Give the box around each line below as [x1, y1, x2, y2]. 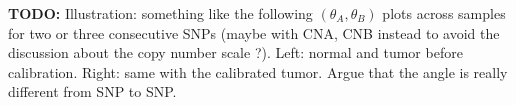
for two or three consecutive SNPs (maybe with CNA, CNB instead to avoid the [8, 22, 500, 43]
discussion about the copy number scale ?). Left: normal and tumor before [8, 42, 463, 63]
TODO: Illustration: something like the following [8, 3, 313, 23]
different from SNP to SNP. [8, 81, 177, 102]
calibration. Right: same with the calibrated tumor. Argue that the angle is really [8, 61, 508, 82]
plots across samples [382, 3, 506, 23]
